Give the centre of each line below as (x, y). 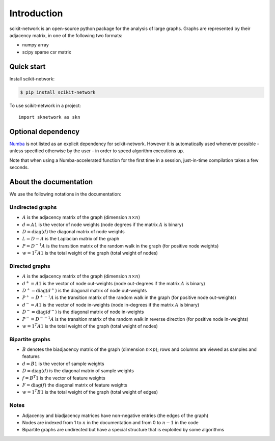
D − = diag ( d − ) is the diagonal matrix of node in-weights (83, 312)
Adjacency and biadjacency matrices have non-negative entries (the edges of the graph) (115, 416)
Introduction (36, 13)
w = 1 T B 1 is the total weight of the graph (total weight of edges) (90, 392)
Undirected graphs (33, 207)
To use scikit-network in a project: (45, 105)
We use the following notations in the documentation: (65, 194)
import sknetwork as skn (49, 117)
